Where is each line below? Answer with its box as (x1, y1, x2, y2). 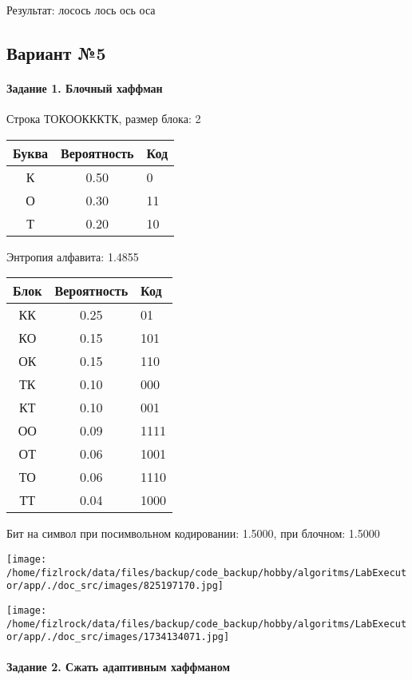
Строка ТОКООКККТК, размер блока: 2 (6, 110, 201, 127)
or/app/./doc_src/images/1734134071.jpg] (6, 631, 230, 643)
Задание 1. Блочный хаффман (6, 79, 163, 96)
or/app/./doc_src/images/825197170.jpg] (6, 580, 224, 592)
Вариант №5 (6, 40, 106, 65)
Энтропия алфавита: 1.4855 (6, 248, 139, 264)
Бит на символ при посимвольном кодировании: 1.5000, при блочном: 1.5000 (6, 525, 380, 542)
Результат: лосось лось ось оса (6, 2, 156, 18)
